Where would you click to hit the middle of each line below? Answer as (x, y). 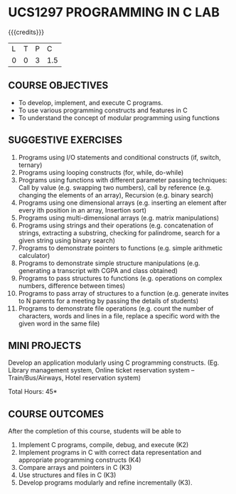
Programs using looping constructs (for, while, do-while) (101, 172)
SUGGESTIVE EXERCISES (65, 140)
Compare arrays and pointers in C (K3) (75, 468)
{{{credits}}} (26, 32)
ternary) (30, 165)
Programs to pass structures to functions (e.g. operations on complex (120, 278)
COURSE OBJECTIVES (58, 86)
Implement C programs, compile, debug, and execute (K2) (103, 445)
